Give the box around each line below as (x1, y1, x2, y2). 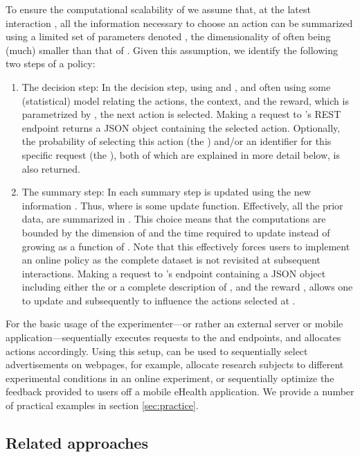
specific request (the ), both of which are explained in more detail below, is (21, 147, 341, 162)
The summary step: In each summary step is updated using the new (21, 184, 311, 199)
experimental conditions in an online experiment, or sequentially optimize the (6, 370, 334, 385)
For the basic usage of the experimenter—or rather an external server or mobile (6, 316, 343, 331)
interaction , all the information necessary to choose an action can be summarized (6, 15, 353, 30)
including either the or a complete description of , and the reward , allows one (21, 279, 353, 294)
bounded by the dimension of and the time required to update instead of (21, 225, 330, 239)
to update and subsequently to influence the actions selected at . (21, 293, 296, 307)
